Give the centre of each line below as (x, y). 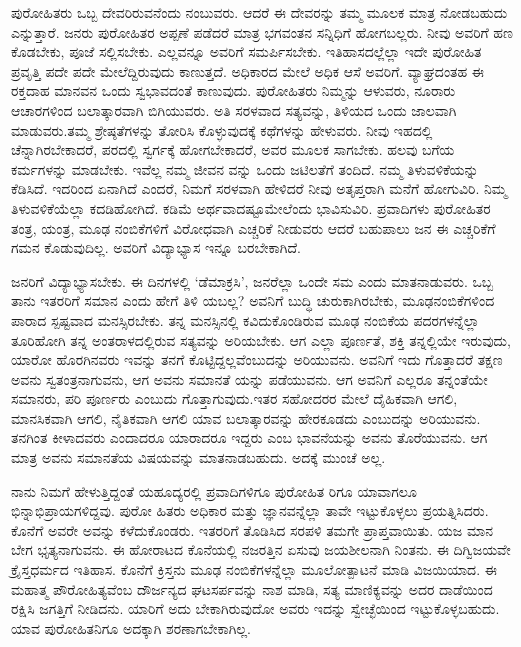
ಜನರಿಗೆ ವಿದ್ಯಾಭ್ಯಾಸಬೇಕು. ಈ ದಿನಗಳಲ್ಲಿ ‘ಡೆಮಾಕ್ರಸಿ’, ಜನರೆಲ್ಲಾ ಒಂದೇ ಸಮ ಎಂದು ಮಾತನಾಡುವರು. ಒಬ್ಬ (252, 280)
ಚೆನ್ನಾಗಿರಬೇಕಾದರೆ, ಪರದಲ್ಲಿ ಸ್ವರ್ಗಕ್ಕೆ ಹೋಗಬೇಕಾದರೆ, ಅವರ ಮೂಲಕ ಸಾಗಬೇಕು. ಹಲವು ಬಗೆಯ (233, 149)
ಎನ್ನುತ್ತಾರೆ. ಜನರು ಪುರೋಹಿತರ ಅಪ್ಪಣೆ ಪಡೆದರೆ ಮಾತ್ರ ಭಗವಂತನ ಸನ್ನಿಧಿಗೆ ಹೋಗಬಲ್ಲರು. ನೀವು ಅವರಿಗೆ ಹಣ (262, 31)
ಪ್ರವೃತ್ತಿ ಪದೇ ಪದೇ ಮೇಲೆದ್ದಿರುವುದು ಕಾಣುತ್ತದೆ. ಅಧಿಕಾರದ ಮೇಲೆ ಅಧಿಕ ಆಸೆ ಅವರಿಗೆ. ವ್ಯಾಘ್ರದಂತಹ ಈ (248, 70)
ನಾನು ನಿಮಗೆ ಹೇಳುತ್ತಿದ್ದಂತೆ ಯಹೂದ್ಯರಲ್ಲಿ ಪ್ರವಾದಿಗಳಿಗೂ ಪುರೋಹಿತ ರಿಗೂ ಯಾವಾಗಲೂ (214, 490)
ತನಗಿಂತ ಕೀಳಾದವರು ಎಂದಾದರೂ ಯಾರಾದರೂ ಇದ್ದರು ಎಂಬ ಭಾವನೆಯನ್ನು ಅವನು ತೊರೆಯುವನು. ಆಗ (249, 437)
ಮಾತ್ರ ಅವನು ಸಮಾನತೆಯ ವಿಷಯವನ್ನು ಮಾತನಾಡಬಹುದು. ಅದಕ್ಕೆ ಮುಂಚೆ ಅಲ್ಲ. (198, 457)
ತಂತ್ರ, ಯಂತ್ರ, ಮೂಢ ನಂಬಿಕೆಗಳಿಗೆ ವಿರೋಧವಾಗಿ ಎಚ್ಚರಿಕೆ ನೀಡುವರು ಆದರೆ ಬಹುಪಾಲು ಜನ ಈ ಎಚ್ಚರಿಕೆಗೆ (253, 227)
